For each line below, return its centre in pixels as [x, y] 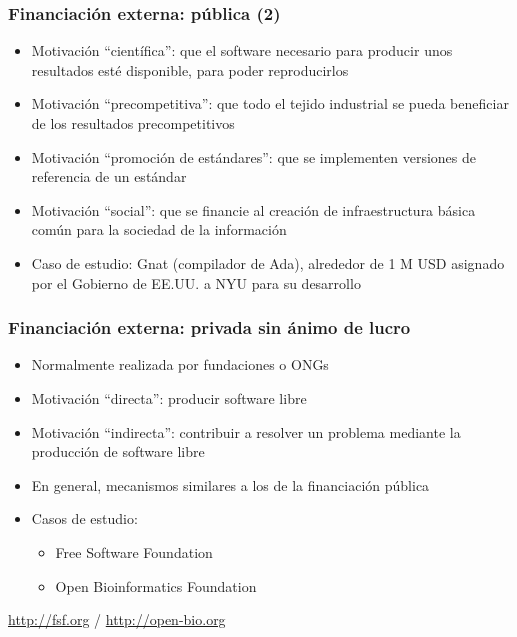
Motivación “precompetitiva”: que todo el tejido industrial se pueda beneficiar [270, 103]
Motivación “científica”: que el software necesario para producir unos [242, 50]
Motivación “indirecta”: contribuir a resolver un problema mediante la [246, 431]
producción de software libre [118, 451]
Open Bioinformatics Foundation [156, 585]
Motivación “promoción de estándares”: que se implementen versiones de [253, 156]
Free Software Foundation [134, 551]
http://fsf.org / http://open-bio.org [117, 619]
